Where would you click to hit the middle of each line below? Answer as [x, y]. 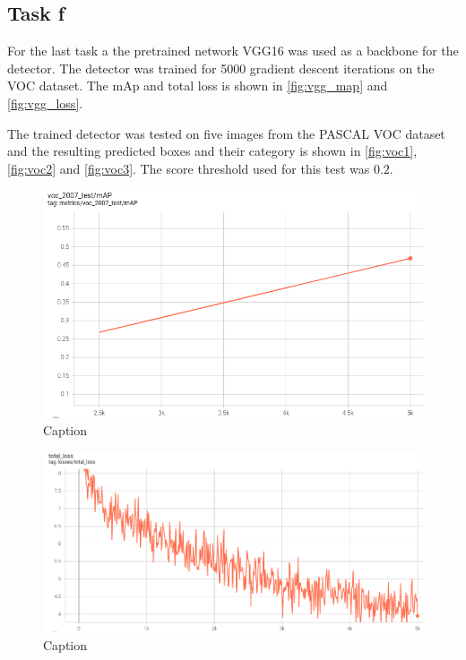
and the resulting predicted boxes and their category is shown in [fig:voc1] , [212, 151]
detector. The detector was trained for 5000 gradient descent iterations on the [221, 68]
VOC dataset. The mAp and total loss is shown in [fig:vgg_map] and [198, 86]
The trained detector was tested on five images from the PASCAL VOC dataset [226, 133]
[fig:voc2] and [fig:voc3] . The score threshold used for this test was [189, 168]
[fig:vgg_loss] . [45, 103]
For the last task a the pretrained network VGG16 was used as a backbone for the [233, 51]
